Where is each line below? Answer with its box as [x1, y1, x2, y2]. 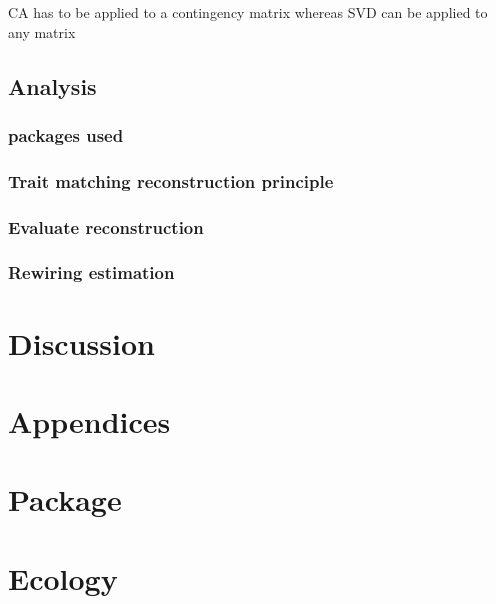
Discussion [8, 322, 155, 363]
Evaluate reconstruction [8, 214, 204, 239]
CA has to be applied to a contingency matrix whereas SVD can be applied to [8, 2, 488, 22]
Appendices [8, 400, 171, 441]
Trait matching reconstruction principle [8, 168, 334, 193]
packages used [8, 122, 124, 147]
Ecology [8, 557, 118, 598]
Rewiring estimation [8, 260, 175, 285]
